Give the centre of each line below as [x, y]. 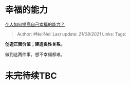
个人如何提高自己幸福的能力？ [35, 24]
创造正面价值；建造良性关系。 [35, 44]
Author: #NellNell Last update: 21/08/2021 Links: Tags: [72, 34]
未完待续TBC [31, 76]
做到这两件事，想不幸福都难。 [35, 54]
